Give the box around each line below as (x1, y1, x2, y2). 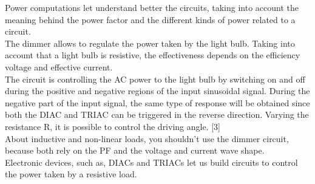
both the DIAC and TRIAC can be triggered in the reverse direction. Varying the (5, 108, 309, 121)
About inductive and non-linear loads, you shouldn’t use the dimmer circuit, (5, 132, 289, 145)
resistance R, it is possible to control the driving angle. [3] (5, 120, 220, 132)
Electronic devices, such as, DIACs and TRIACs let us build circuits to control (5, 155, 298, 168)
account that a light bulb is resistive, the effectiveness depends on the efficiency (5, 49, 300, 61)
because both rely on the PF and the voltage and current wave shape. (5, 144, 265, 157)
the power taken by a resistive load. (5, 168, 137, 180)
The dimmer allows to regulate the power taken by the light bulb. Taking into (5, 36, 295, 49)
